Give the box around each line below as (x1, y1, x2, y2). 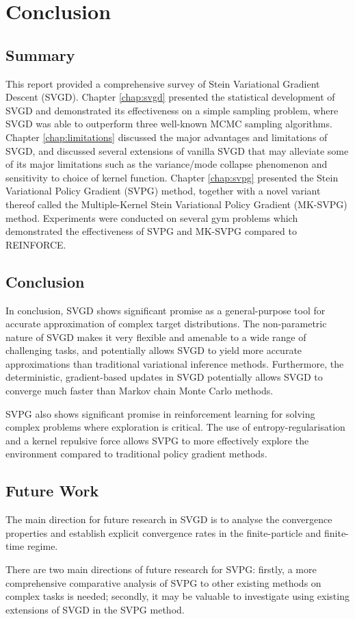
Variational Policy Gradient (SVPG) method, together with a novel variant (5, 184, 321, 198)
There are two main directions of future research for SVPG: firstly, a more (5, 562, 317, 577)
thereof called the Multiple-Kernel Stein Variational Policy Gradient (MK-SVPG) (5, 197, 347, 211)
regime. (27, 539, 58, 553)
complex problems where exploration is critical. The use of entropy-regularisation (5, 420, 345, 434)
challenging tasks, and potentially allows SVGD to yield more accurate (5, 343, 302, 357)
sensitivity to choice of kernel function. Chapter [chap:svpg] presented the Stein (5, 170, 339, 184)
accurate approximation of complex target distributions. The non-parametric (5, 316, 327, 331)
